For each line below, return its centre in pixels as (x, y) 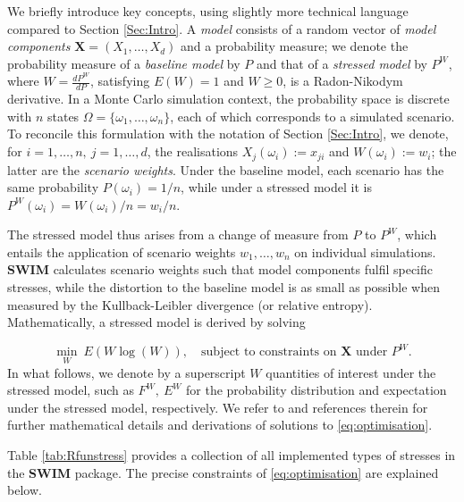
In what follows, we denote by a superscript (127, 372)
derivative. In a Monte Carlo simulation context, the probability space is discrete (228, 99)
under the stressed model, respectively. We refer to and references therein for (218, 407)
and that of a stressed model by (342, 63)
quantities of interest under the (351, 372)
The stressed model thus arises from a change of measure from (178, 234)
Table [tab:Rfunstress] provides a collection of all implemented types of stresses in (232, 454)
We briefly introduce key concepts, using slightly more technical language (208, 11)
